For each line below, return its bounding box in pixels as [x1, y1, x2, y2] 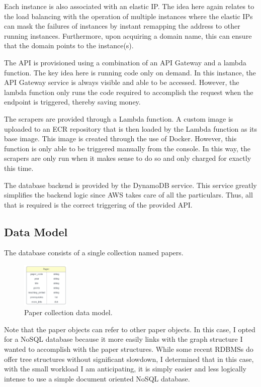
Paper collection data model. [24, 307, 113, 318]
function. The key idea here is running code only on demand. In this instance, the [4, 67, 256, 77]
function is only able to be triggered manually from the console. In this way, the [4, 143, 250, 153]
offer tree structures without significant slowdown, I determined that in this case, [4, 353, 254, 364]
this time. [4, 162, 34, 173]
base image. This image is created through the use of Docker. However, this [4, 133, 237, 144]
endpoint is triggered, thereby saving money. [4, 96, 141, 107]
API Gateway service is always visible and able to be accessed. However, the [4, 77, 239, 87]
